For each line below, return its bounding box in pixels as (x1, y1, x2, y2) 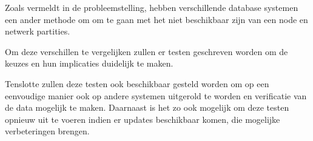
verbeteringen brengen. (5, 125, 90, 137)
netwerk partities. (5, 25, 70, 38)
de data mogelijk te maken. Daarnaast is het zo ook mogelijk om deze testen (5, 101, 289, 114)
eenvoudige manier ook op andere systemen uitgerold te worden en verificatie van (5, 89, 307, 102)
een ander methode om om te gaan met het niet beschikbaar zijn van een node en (5, 13, 308, 25)
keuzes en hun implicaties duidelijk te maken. (5, 57, 173, 70)
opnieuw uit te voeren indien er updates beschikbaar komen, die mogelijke (5, 113, 280, 125)
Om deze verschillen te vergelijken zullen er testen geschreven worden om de (5, 45, 288, 57)
